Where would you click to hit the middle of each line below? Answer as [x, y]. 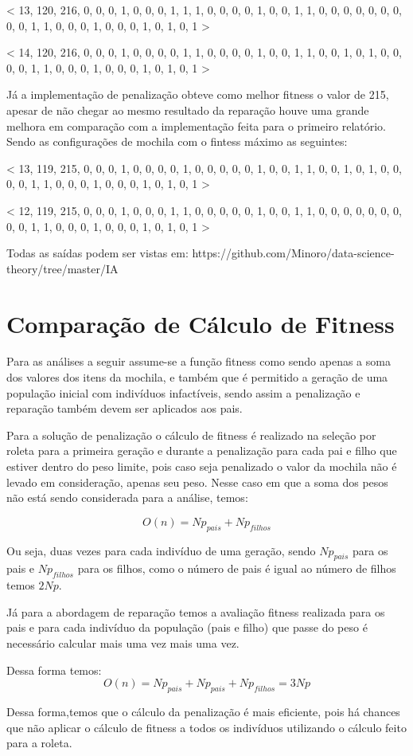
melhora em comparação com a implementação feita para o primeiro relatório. [197, 125]
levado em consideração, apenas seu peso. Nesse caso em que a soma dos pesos [197, 482]
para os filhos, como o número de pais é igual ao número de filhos [237, 568]
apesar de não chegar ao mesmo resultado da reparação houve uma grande [188, 110]
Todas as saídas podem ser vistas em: [97, 253]
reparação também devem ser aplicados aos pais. [125, 408]
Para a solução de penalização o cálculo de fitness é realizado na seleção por [191, 435]
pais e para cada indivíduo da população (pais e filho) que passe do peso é [187, 627]
